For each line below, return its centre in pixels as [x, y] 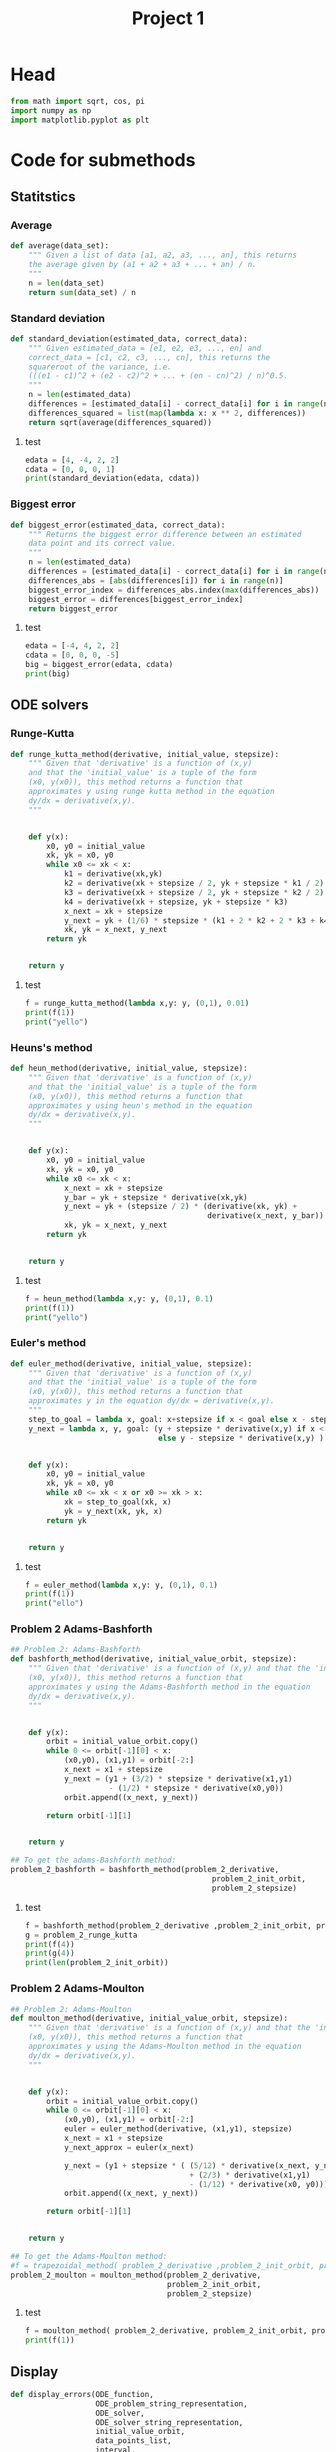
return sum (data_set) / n [82, 292]
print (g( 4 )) [49, 1953]
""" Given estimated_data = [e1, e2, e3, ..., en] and [145, 348]
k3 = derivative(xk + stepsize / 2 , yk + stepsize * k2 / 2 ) [194, 892]
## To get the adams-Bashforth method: [93, 1860]
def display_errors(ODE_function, [82, 2394]
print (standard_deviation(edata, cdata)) [112, 478]
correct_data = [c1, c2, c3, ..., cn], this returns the [149, 357]
